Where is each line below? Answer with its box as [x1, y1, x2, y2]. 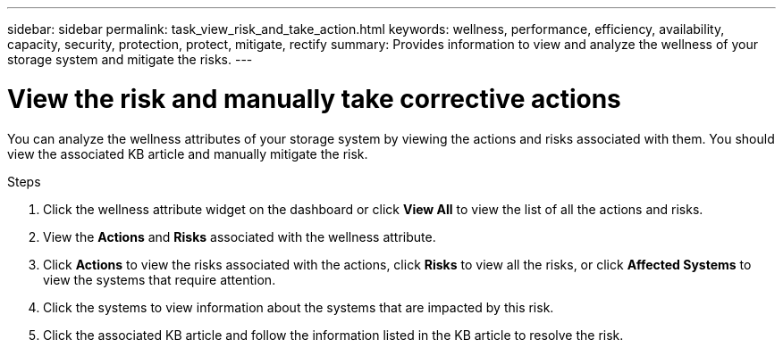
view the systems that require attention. [43, 271, 276, 287]
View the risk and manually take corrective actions [7, 83, 621, 114]
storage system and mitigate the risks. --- [7, 52, 253, 67]
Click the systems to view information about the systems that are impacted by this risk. [43, 299, 554, 315]
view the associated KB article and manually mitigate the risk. [7, 145, 368, 162]
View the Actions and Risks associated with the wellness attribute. [43, 228, 436, 244]
